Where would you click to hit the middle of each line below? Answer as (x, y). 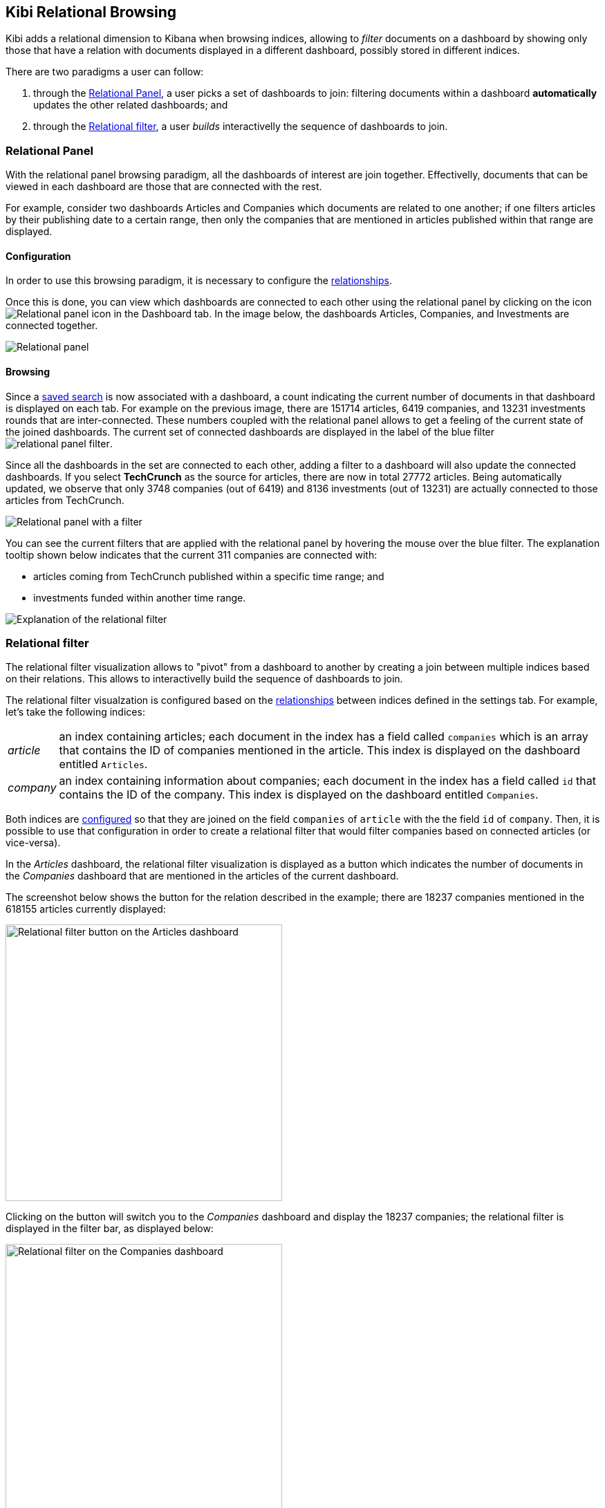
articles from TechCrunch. (65, 500)
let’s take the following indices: (75, 712)
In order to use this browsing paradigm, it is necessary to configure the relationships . (199, 281)
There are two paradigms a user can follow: (105, 72)
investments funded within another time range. (140, 597)
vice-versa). (33, 843)
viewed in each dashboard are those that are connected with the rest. (164, 187)
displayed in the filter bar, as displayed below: (110, 1229)
